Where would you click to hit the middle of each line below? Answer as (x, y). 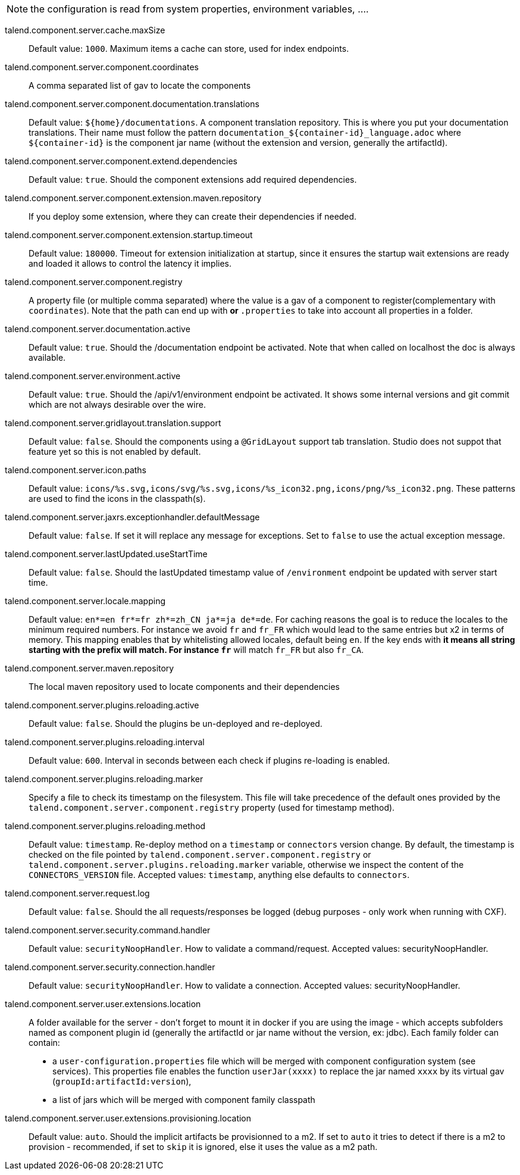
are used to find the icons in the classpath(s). (117, 499)
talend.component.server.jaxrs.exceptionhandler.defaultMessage (132, 517)
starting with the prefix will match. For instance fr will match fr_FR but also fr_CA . (196, 650)
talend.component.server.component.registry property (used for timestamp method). (212, 807)
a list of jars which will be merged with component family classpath (184, 1100)
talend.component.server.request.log (77, 893)
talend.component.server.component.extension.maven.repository (133, 198)
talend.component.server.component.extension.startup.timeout (129, 235)
